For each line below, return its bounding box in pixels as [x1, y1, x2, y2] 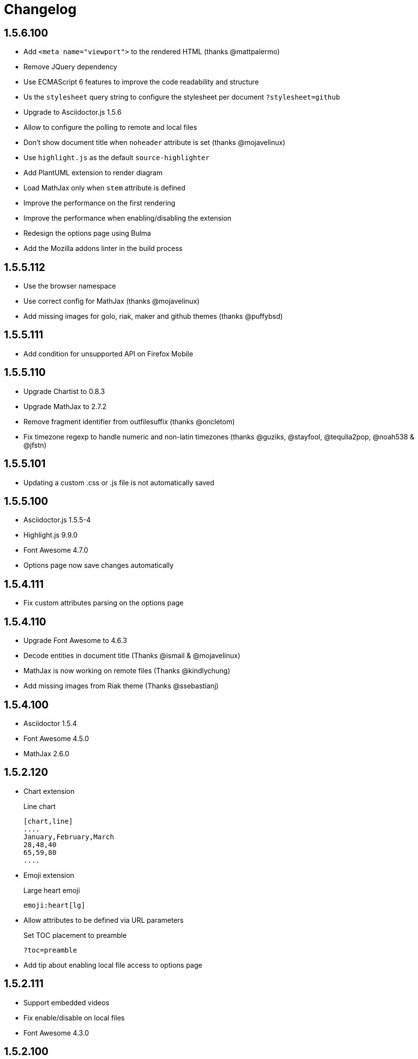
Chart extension [23, 787, 75, 795]
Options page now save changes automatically [23, 561, 174, 570]
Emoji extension [23, 871, 74, 879]
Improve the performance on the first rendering [23, 199, 175, 208]
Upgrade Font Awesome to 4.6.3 [23, 636, 127, 645]
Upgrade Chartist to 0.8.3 [23, 387, 105, 395]
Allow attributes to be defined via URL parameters [23, 915, 184, 924]
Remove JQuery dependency [23, 62, 117, 71]
